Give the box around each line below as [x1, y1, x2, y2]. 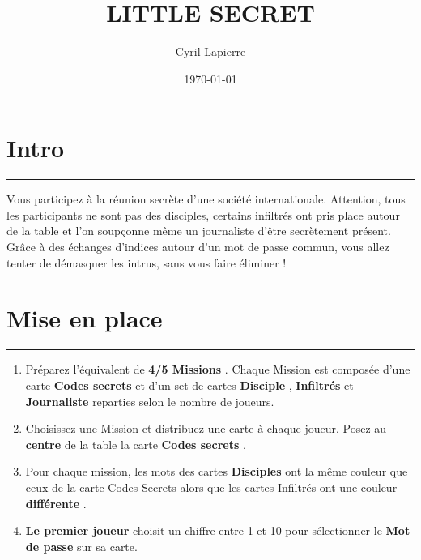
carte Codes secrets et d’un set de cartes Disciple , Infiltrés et [25, 376, 354, 393]
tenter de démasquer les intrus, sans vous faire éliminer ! [6, 254, 287, 271]
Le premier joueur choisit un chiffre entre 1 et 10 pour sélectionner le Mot [25, 522, 410, 539]
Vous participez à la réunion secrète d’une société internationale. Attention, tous [6, 190, 406, 207]
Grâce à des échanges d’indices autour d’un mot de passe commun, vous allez [6, 238, 389, 255]
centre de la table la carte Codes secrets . [25, 435, 246, 452]
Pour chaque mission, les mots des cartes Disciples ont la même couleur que [25, 463, 408, 480]
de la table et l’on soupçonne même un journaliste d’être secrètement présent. [6, 222, 391, 239]
